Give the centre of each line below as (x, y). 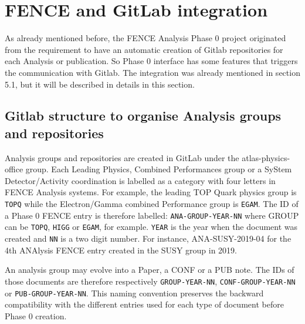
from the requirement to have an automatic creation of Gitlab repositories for (144, 49)
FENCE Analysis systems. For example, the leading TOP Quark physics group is (151, 192)
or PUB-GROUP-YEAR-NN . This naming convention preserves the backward (134, 293)
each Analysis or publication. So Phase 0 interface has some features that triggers (151, 61)
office (14, 169)
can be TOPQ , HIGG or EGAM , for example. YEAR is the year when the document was (151, 227)
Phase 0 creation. (36, 315)
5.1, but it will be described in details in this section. (100, 84)
